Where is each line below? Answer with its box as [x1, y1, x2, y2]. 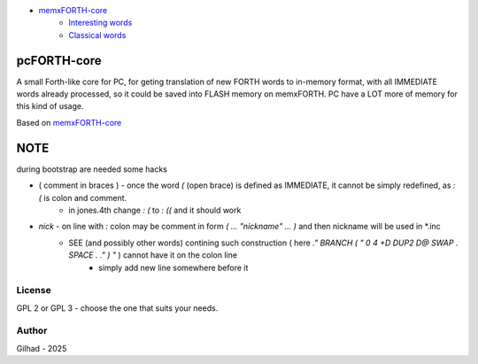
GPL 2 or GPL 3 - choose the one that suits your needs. [16, 302, 219, 314]
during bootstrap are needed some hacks [16, 164, 168, 174]
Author [16, 324, 48, 337]
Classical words [68, 29, 127, 40]
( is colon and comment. [38, 192, 127, 203]
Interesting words [68, 18, 133, 28]
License [16, 284, 52, 297]
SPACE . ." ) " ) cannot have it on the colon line [68, 250, 238, 260]
